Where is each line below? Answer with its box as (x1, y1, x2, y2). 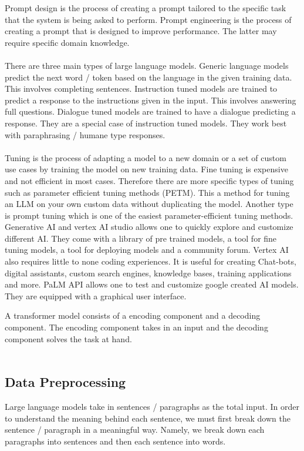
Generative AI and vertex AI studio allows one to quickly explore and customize (5, 221, 293, 233)
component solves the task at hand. (5, 332, 132, 345)
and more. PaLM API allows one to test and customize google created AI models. (5, 278, 299, 290)
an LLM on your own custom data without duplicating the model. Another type (5, 198, 293, 210)
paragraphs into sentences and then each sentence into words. (5, 435, 226, 447)
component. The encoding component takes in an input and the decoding (5, 321, 268, 333)
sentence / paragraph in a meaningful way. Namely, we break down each (5, 423, 265, 436)
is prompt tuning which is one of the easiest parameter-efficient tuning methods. (5, 209, 293, 221)
